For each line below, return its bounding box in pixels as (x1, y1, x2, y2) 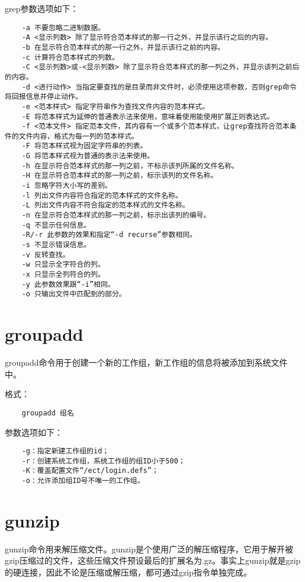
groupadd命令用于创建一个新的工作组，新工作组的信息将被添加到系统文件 (5, 356, 288, 369)
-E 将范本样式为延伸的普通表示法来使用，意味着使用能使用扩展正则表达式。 (21, 112, 274, 121)
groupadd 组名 (21, 408, 74, 417)
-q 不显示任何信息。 (21, 220, 91, 229)
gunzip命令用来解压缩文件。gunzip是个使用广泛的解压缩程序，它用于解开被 (5, 542, 293, 555)
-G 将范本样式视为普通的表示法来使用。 (21, 152, 155, 161)
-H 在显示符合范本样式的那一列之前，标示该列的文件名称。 (21, 171, 218, 180)
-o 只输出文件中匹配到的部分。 (21, 290, 126, 299)
